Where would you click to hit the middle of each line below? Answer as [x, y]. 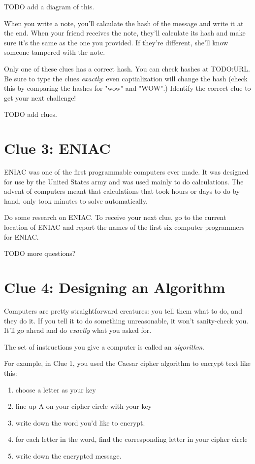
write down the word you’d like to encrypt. [80, 422]
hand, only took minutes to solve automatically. [76, 200]
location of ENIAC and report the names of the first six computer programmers [124, 227]
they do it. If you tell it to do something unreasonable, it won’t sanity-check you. [126, 320]
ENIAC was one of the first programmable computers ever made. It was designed [126, 172]
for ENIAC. [21, 236]
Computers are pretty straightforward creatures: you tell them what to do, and [123, 310]
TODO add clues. [31, 114]
